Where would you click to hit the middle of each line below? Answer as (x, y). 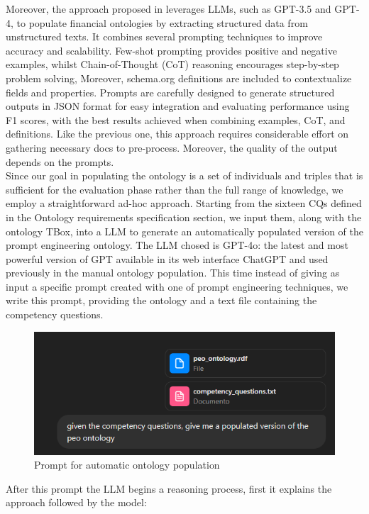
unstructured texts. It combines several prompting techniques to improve (164, 37)
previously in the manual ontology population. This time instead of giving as (173, 273)
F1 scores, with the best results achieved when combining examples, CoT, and (176, 119)
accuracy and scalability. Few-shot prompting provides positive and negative (171, 50)
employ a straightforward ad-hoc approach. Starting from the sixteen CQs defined (184, 203)
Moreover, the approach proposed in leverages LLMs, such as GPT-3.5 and (169, 9)
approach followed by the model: (76, 502)
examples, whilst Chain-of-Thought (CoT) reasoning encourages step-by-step (172, 64)
